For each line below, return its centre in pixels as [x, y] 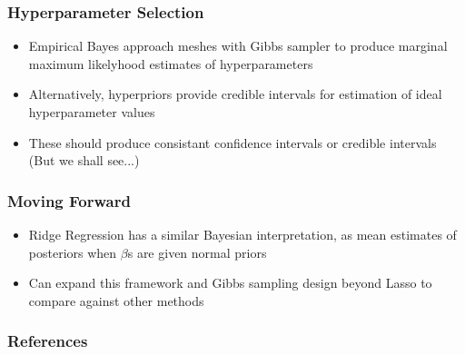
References [48, 341]
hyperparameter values [92, 112]
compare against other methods [116, 300]
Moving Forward [69, 200]
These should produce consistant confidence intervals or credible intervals [232, 142]
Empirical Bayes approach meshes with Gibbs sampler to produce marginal [238, 46]
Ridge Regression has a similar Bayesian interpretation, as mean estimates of [242, 234]
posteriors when [73, 252]
